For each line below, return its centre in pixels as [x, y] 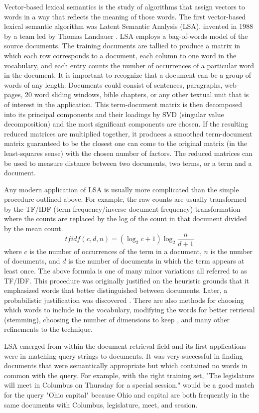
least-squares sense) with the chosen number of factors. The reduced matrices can [128, 153]
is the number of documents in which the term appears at [156, 261]
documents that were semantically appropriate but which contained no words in [126, 365]
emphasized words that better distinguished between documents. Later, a [116, 290]
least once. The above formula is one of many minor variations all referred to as [126, 270]
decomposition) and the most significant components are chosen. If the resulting [126, 124]
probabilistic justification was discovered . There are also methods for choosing [124, 300]
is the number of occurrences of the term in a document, [116, 251]
